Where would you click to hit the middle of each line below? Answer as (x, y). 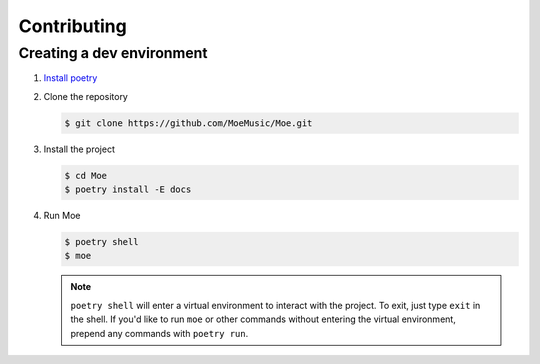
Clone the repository (86, 96)
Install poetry (70, 78)
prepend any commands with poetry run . (159, 333)
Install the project (79, 149)
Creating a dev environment (113, 53)
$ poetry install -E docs (128, 189)
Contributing (72, 26)
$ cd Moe (86, 175)
